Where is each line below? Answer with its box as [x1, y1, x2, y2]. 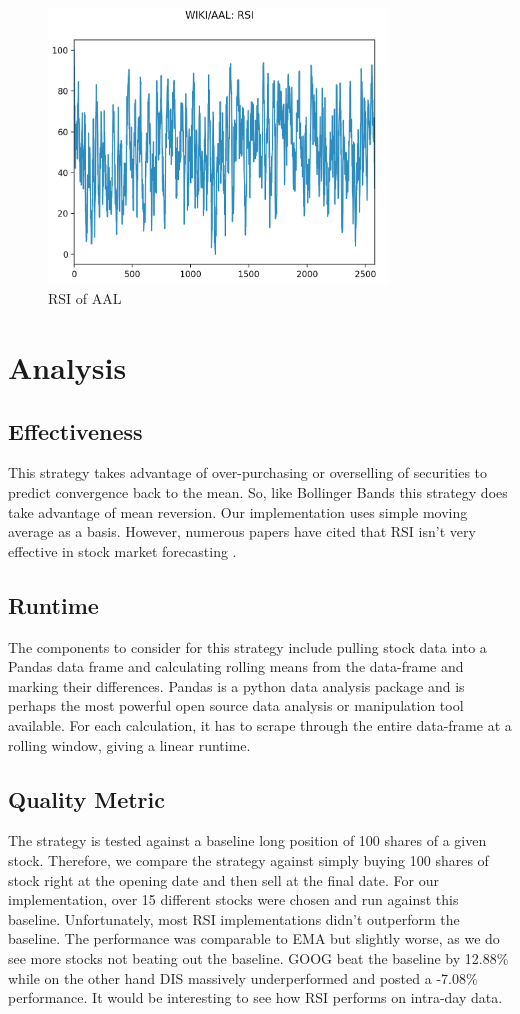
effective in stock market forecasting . [8, 540, 237, 561]
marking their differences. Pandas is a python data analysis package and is [8, 675, 465, 696]
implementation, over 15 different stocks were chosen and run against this [8, 889, 459, 910]
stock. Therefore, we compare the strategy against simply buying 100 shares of [8, 849, 489, 870]
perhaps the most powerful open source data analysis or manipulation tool [8, 695, 464, 716]
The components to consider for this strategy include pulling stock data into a [8, 636, 487, 657]
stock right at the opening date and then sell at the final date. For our [8, 869, 439, 890]
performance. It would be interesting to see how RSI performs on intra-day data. [8, 987, 503, 1008]
